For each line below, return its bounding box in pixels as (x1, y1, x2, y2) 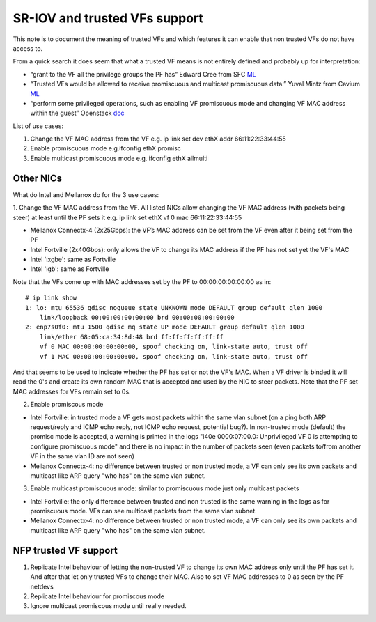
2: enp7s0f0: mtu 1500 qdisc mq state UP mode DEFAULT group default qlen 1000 (25, 323, 304, 331)
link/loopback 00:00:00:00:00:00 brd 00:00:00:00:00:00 (39, 313, 235, 322)
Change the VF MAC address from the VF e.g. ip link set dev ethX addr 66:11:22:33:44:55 (30, 134, 287, 143)
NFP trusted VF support (13, 544, 118, 557)
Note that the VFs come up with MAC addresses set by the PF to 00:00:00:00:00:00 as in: (13, 277, 272, 286)
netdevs (30, 582, 54, 591)
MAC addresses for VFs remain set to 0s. (13, 387, 132, 396)
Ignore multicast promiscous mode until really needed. (30, 602, 187, 610)
